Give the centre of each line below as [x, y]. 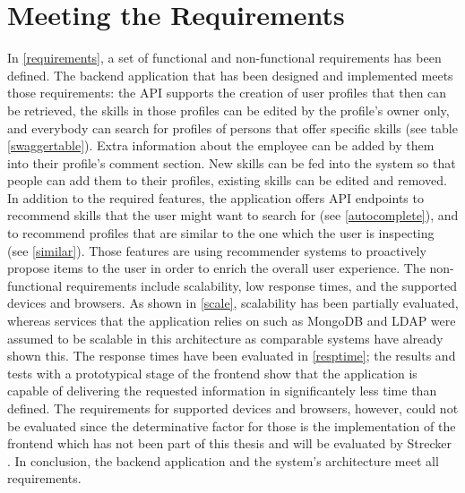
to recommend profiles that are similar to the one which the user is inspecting [221, 233]
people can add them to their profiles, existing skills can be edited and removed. [227, 180]
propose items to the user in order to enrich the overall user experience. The [216, 268]
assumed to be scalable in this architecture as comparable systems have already [225, 338]
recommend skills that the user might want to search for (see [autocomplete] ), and [233, 215]
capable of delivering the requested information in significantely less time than [222, 391]
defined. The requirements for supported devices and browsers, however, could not [233, 408]
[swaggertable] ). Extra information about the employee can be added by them [221, 145]
